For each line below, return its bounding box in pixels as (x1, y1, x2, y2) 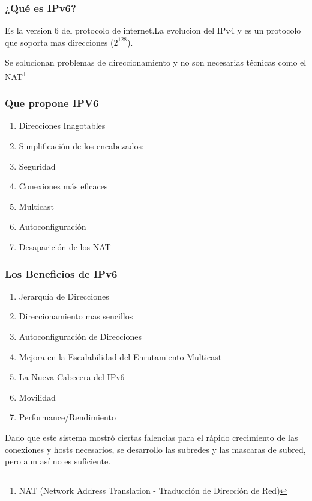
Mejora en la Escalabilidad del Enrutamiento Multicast (19, 350, 222, 363)
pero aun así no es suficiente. (5, 455, 111, 467)
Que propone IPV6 (5, 96, 99, 111)
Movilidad (19, 390, 56, 403)
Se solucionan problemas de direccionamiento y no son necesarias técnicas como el (5, 56, 307, 69)
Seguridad (19, 159, 56, 172)
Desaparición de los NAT (19, 241, 111, 253)
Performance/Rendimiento (19, 411, 116, 423)
